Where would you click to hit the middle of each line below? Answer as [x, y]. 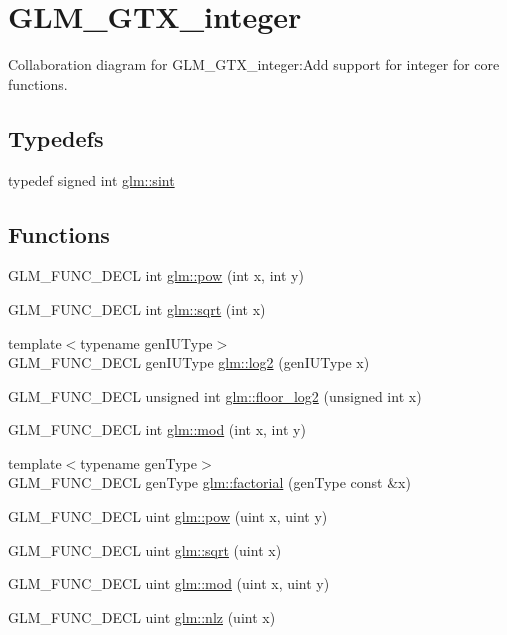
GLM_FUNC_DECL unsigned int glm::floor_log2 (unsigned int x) [215, 395]
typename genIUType [146, 342]
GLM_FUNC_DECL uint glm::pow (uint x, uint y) [168, 516]
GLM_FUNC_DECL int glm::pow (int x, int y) [156, 275]
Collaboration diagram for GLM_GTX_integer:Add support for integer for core [254, 64]
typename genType [138, 462]
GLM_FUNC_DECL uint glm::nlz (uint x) [142, 616]
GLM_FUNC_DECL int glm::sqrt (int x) [137, 308]
